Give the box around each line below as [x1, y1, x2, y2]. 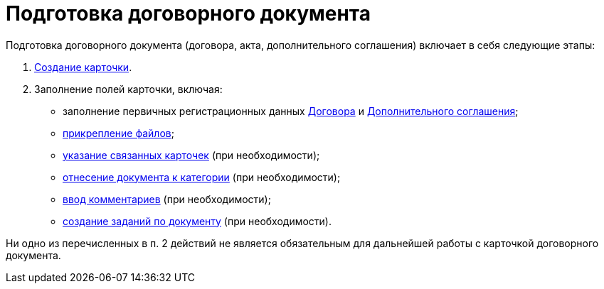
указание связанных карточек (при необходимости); [63, 148, 320, 161]
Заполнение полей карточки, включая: [34, 82, 223, 95]
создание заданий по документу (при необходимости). [63, 214, 332, 227]
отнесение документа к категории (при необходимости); [63, 170, 341, 183]
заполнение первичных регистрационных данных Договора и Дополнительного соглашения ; [63, 104, 519, 117]
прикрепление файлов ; [63, 126, 174, 139]
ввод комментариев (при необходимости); [63, 192, 271, 205]
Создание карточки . [34, 60, 132, 73]
